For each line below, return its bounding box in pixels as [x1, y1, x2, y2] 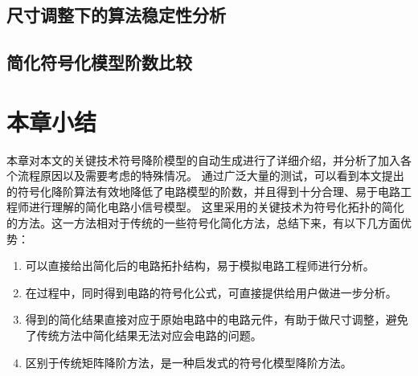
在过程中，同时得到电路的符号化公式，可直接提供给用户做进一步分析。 [25, 284, 397, 300]
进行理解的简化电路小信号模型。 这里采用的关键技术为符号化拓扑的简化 [28, 198, 404, 215]
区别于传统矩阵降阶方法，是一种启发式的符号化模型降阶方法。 [25, 354, 352, 370]
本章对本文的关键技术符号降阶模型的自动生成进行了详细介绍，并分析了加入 [6, 151, 400, 168]
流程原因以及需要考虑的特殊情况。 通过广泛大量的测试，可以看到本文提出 [17, 167, 404, 184]
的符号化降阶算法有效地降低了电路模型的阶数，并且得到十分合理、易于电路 [6, 182, 400, 199]
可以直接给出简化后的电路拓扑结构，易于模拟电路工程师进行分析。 [25, 257, 375, 274]
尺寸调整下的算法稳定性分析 [6, 2, 226, 27]
